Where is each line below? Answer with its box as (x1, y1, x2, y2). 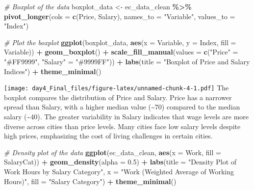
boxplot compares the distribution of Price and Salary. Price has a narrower (4, 92, 232, 102)
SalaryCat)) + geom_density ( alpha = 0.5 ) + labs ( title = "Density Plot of (4, 157, 237, 167)
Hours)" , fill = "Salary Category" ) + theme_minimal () (4, 176, 177, 186)
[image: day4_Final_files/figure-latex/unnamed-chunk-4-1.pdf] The (4, 82, 229, 93)
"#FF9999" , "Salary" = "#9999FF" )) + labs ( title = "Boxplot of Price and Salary (4, 56, 250, 66)
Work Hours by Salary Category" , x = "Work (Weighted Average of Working (4, 166, 234, 176)
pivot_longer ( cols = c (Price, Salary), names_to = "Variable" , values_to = (4, 11, 235, 21)
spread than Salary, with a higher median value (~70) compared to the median (4, 102, 240, 112)
